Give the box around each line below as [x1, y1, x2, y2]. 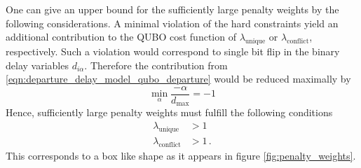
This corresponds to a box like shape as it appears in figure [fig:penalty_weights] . [6, 148, 356, 162]
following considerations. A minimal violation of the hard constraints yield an [6, 15, 339, 30]
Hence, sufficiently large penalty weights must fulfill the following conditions [6, 105, 333, 120]
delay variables [6, 57, 69, 72]
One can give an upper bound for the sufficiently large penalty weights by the [6, 2, 339, 16]
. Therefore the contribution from [84, 57, 228, 72]
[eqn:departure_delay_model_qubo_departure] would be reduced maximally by [6, 71, 351, 86]
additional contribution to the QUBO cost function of [6, 29, 236, 44]
